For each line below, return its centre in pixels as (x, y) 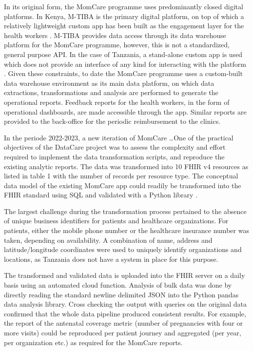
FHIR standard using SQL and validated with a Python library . (101, 195)
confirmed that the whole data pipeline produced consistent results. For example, (125, 313)
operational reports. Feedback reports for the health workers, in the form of (117, 102)
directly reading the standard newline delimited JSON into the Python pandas (121, 294)
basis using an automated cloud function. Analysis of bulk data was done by (118, 285)
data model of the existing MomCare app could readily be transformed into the (123, 185)
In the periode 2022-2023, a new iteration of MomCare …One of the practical (119, 137)
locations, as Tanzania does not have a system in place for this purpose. (111, 259)
